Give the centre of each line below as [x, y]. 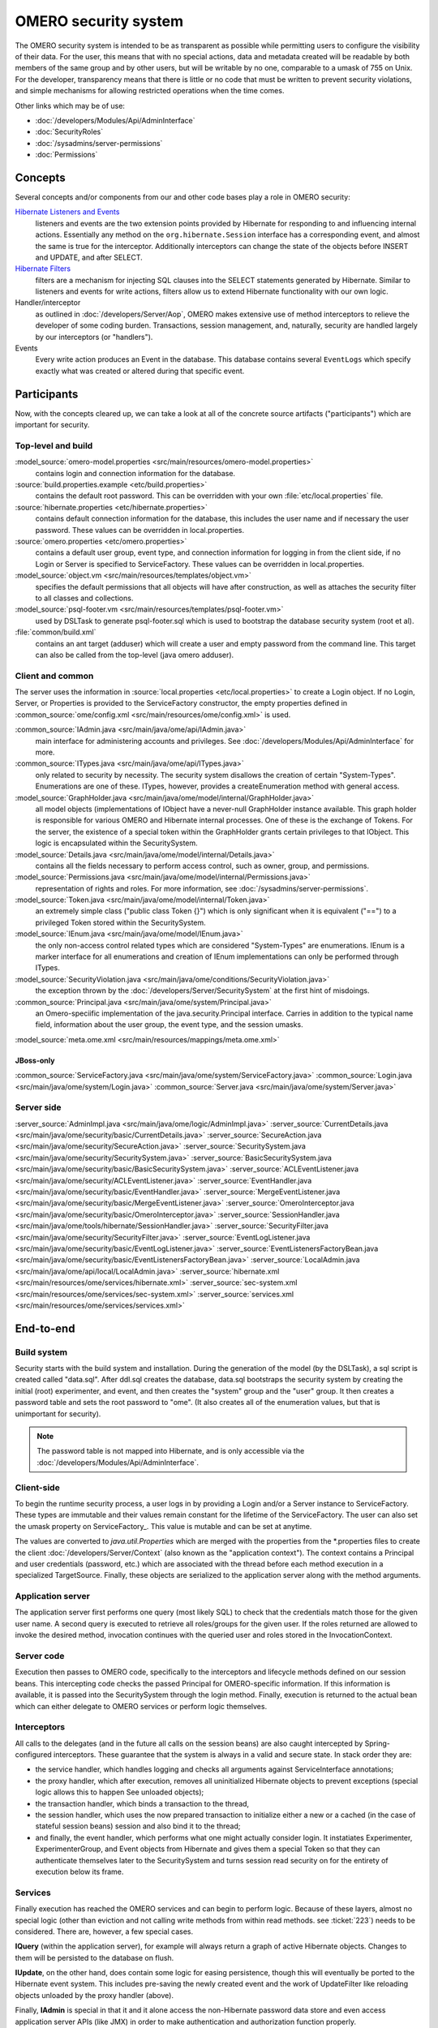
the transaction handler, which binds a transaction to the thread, [142, 1803]
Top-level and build [54, 445]
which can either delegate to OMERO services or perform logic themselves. [141, 1706]
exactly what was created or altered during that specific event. [140, 371]
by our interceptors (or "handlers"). [94, 337]
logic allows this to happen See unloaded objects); [120, 1792]
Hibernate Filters [43, 269]
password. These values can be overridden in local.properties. [140, 530]
